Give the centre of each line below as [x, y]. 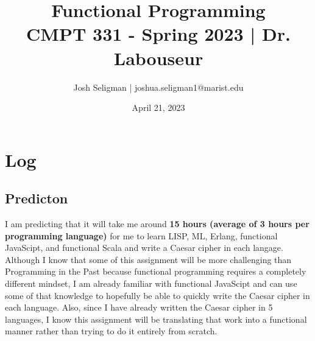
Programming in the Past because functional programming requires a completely [156, 271]
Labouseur [158, 58]
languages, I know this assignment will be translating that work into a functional [156, 319]
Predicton [37, 198]
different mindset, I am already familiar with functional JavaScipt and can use [151, 283]
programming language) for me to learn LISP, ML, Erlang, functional [141, 235]
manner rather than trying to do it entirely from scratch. [111, 331]
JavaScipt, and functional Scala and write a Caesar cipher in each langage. [144, 248]
